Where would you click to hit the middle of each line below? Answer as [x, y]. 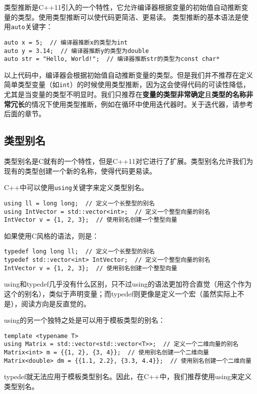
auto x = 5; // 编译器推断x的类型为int [66, 42]
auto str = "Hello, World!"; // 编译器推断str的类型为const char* [112, 59]
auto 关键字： [32, 26]
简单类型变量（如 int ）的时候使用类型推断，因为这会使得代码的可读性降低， [127, 84]
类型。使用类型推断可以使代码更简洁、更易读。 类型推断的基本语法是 [129, 17]
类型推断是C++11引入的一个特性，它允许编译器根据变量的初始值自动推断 [123, 7]
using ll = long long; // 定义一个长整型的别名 [80, 203]
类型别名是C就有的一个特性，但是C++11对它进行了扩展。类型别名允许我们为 [128, 161]
